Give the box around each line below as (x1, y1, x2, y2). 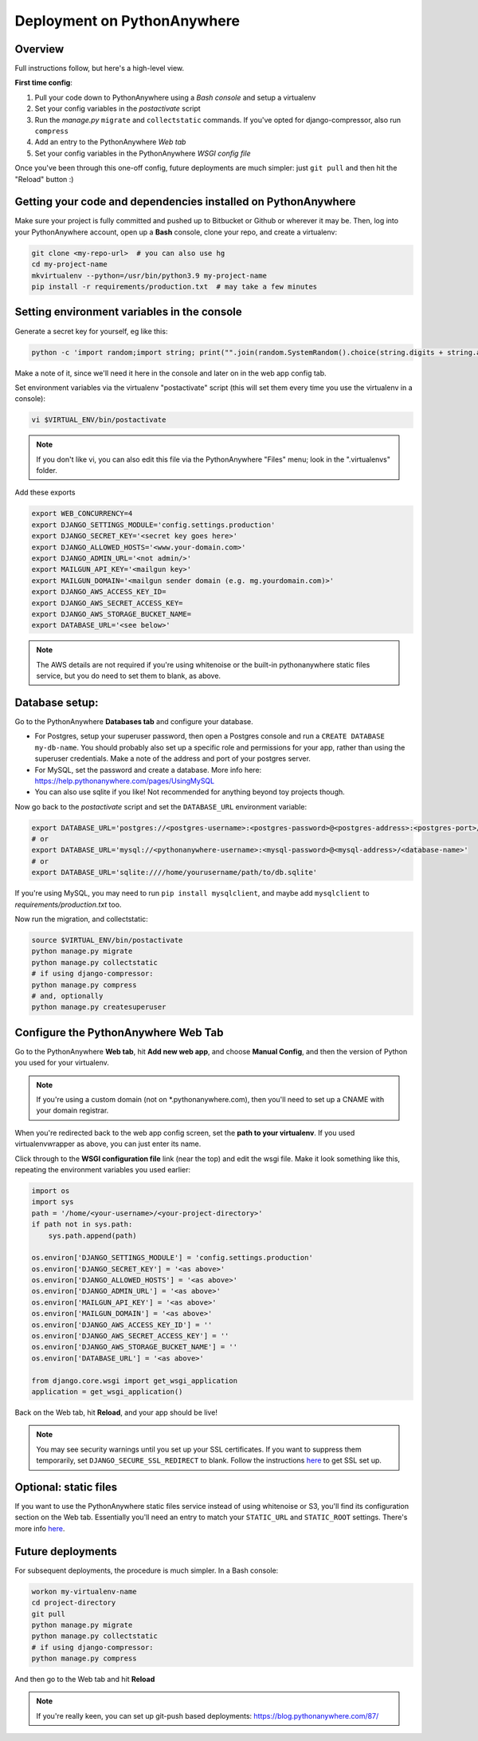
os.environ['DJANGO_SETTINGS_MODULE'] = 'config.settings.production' (31, 1253, 314, 1262)
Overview (14, 42, 65, 56)
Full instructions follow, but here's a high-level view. (14, 64, 185, 73)
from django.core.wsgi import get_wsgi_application (31, 1376, 238, 1385)
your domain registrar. (36, 1105, 109, 1116)
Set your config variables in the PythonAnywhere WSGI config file (34, 148, 251, 158)
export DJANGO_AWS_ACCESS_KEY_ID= (31, 587, 167, 597)
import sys (31, 1197, 74, 1207)
